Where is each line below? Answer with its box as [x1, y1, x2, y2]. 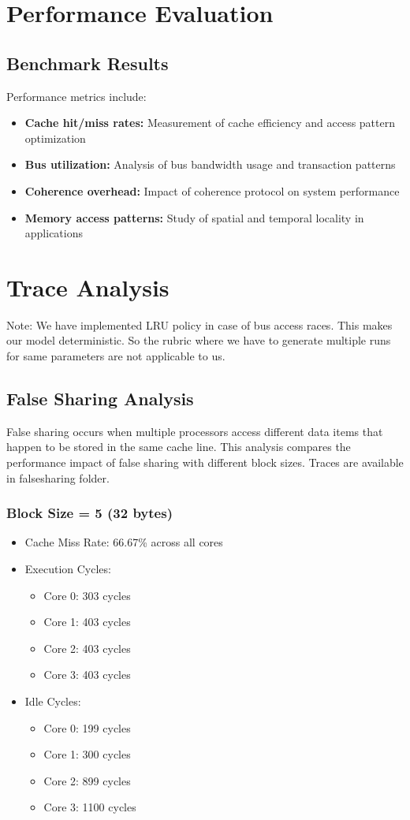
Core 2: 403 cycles [43, 639, 131, 656]
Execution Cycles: [24, 561, 111, 577]
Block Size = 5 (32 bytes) [6, 503, 173, 523]
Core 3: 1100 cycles [43, 799, 136, 815]
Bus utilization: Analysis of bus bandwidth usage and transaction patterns [24, 156, 396, 173]
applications [24, 225, 84, 241]
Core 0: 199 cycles [43, 719, 131, 736]
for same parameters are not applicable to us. [6, 348, 225, 364]
